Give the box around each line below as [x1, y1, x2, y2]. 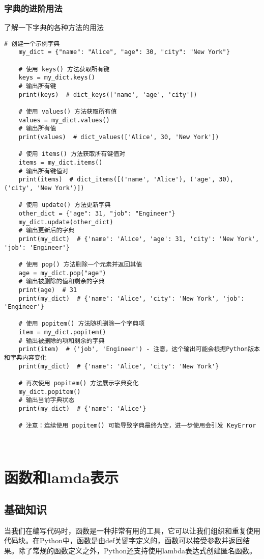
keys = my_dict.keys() [18, 74, 95, 82]
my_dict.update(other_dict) [18, 218, 113, 226]
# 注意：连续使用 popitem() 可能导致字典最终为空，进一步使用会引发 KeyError [18, 422, 256, 430]
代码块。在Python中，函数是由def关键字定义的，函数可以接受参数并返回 [4, 535, 243, 546]
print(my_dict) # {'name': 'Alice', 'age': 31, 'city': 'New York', [18, 235, 259, 243]
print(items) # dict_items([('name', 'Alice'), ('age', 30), [18, 176, 234, 183]
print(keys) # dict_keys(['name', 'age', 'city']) [18, 91, 197, 98]
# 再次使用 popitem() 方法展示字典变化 [18, 380, 139, 387]
